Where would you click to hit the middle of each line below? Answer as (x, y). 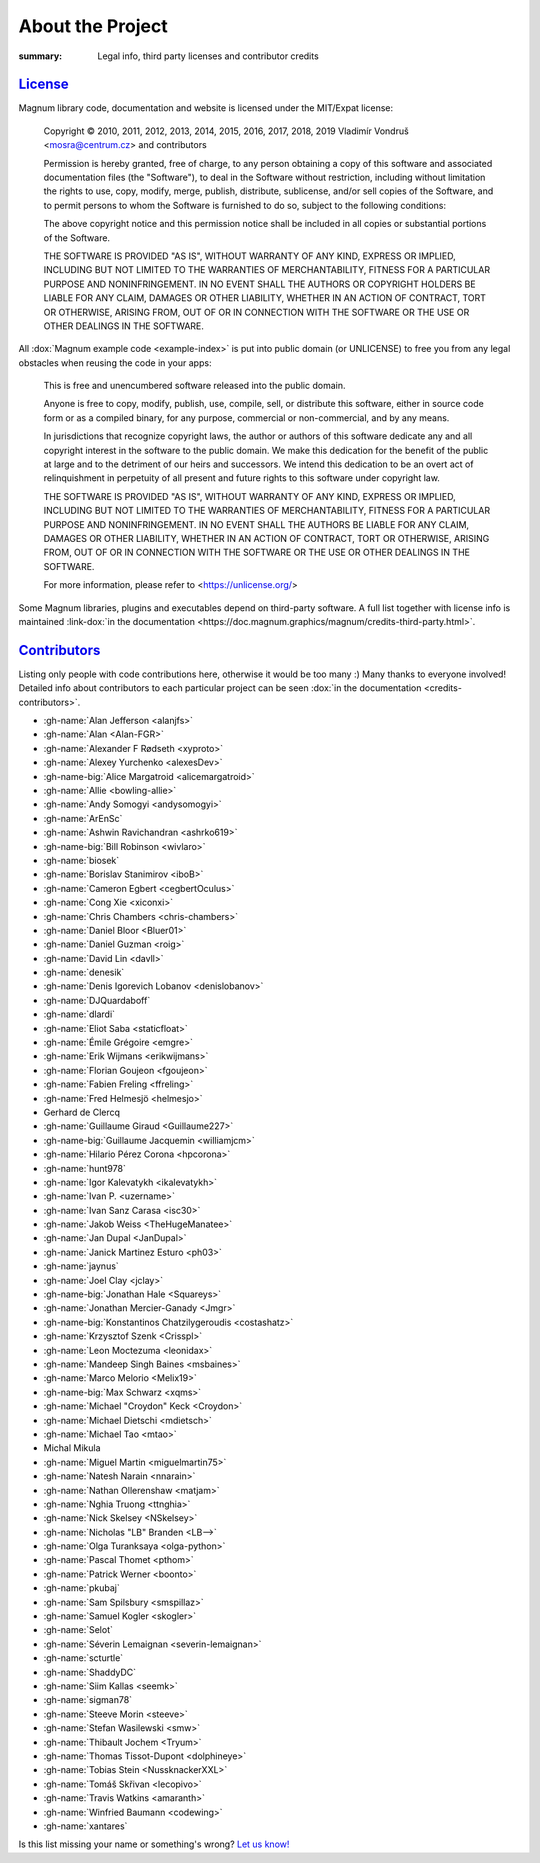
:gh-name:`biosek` (81, 860)
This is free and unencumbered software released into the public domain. (194, 386)
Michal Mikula (72, 1448)
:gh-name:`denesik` (84, 972)
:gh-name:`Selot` (78, 1630)
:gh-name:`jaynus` (81, 1266)
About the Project (93, 26)
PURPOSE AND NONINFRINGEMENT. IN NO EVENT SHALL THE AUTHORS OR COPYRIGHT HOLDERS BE (259, 284)
